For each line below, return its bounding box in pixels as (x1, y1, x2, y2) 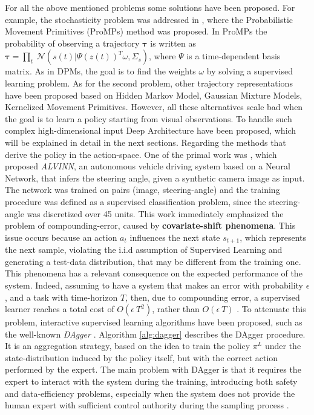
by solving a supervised (206, 65, 293, 77)
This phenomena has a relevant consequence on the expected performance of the (5, 267, 303, 279)
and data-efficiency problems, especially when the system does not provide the (5, 387, 295, 399)
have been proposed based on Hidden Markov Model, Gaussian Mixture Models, (5, 88, 303, 101)
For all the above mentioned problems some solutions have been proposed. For (5, 1, 295, 13)
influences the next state (129, 230, 220, 243)
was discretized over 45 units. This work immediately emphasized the (27, 207, 284, 220)
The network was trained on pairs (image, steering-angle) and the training (5, 183, 280, 196)
